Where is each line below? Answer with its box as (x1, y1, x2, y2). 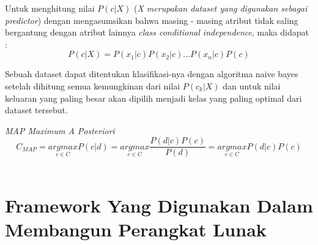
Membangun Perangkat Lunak (5, 217, 267, 242)
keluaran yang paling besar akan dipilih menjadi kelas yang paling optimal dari (5, 91, 302, 104)
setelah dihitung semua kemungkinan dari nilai (5, 79, 180, 92)
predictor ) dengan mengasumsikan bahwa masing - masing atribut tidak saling (5, 13, 298, 26)
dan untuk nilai (223, 79, 281, 92)
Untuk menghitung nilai (5, 2, 95, 14)
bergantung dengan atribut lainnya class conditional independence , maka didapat (5, 26, 309, 39)
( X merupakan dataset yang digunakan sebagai (134, 2, 308, 14)
